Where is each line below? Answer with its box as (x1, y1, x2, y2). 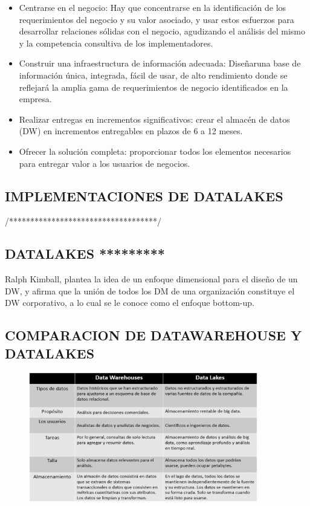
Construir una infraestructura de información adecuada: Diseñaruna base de (19, 57, 301, 70)
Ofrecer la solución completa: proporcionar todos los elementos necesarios (19, 144, 291, 157)
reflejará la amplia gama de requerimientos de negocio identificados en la (19, 80, 288, 93)
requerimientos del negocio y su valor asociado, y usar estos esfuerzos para (19, 13, 294, 25)
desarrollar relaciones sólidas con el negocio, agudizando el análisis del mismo (19, 25, 305, 37)
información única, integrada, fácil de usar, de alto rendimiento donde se (19, 68, 288, 81)
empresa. (19, 92, 52, 105)
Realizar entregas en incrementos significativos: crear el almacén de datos (19, 112, 290, 125)
